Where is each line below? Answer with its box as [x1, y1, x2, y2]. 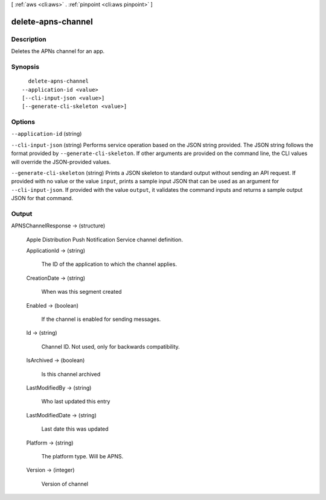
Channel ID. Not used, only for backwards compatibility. [41, 343, 181, 350]
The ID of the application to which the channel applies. [41, 261, 177, 268]
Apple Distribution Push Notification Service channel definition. [26, 236, 184, 243]
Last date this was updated [41, 425, 109, 432]
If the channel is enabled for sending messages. [41, 315, 161, 323]
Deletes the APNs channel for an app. [11, 48, 105, 55]
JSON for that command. [11, 195, 74, 202]
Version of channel [41, 480, 89, 487]
